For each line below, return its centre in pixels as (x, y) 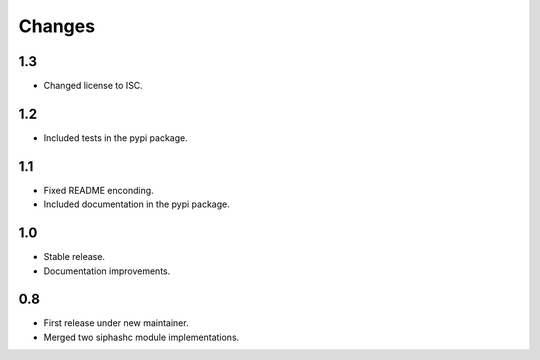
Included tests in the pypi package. (116, 137)
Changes (56, 26)
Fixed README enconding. (98, 190)
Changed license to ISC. (93, 86)
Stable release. (74, 257)
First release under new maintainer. (116, 323)
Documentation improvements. (107, 271)
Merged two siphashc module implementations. (141, 337)
